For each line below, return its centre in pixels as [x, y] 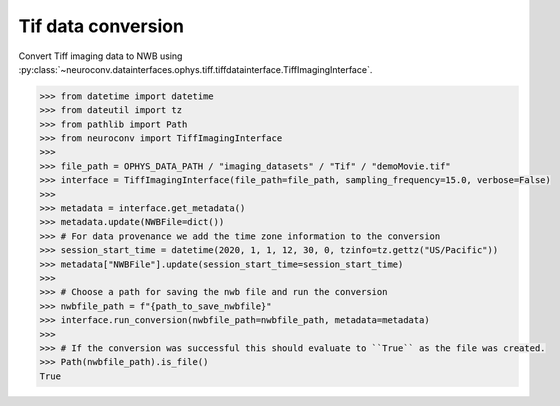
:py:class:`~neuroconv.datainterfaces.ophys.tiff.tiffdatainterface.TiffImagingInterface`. [195, 69]
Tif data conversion [101, 26]
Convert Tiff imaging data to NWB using [100, 56]
